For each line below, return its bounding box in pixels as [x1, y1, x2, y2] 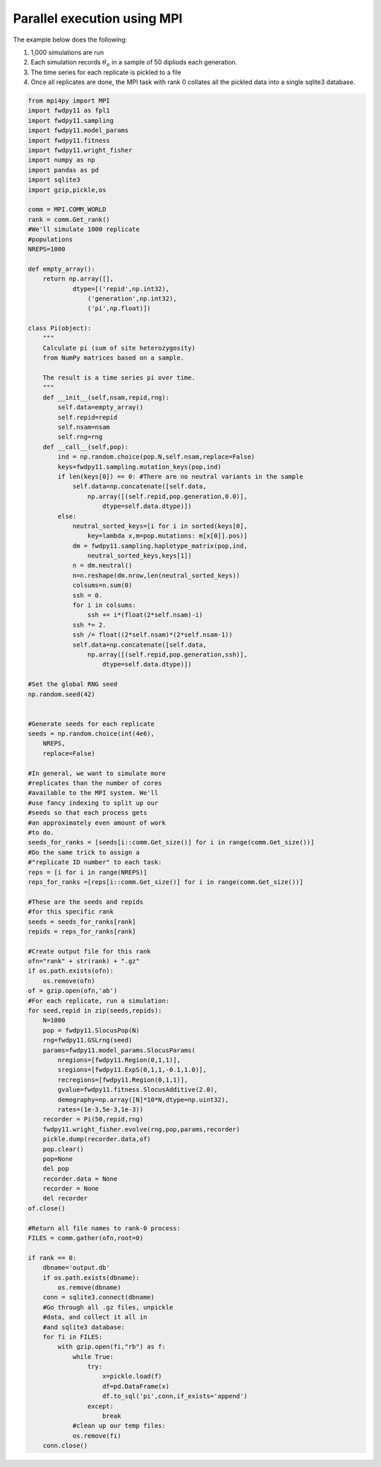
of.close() [28, 1204, 66, 1212]
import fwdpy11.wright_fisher [28, 146, 133, 155]
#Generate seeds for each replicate [28, 719, 155, 728]
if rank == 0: [28, 1254, 77, 1261]
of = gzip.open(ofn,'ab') [28, 986, 118, 995]
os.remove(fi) [72, 1432, 121, 1439]
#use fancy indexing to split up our [28, 799, 159, 807]
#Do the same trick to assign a [28, 848, 140, 856]
